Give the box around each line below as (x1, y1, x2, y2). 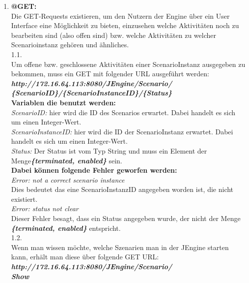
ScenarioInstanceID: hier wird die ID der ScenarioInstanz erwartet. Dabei (11, 126, 233, 136)
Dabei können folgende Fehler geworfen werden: (11, 165, 177, 175)
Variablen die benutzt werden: (11, 97, 116, 107)
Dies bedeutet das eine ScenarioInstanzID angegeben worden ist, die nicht (11, 184, 234, 194)
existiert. (11, 193, 38, 204)
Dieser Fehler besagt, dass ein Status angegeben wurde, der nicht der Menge (11, 213, 241, 223)
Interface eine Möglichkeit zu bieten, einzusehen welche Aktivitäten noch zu (11, 20, 239, 31)
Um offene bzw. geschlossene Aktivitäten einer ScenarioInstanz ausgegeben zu (11, 59, 246, 69)
